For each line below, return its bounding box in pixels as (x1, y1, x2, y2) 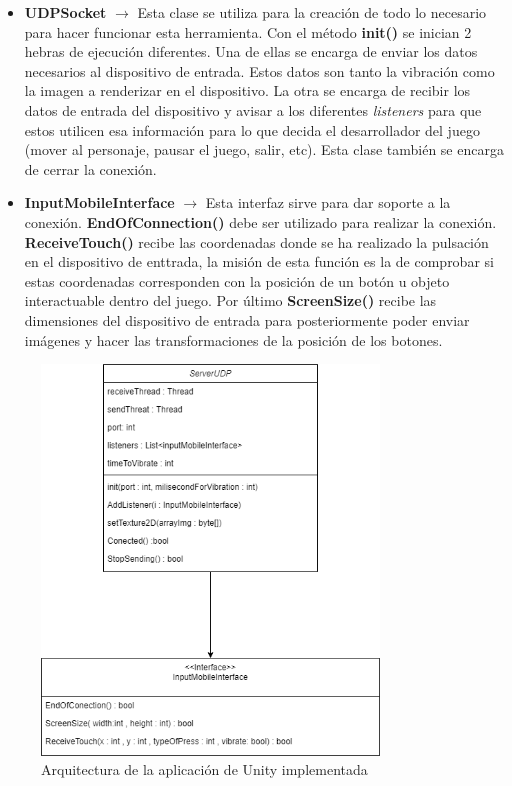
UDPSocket (24, 2, 107, 22)
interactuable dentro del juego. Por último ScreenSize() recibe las (24, 290, 437, 311)
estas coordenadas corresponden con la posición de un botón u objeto (24, 270, 450, 291)
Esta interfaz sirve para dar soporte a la (205, 192, 451, 213)
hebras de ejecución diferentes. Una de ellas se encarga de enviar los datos (24, 41, 478, 62)
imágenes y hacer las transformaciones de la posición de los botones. (24, 329, 443, 350)
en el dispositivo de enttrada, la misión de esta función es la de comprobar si (24, 251, 494, 272)
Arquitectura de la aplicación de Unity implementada (41, 759, 368, 780)
